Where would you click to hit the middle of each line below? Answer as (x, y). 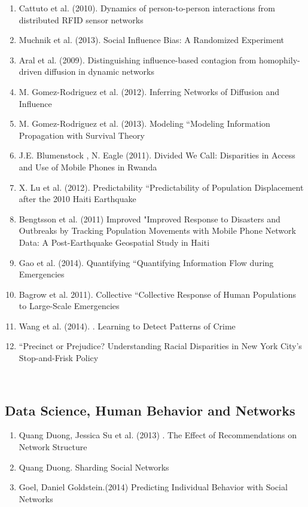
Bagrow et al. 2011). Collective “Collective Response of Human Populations (157, 294)
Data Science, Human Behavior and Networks (150, 410)
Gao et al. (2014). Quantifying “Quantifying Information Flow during (146, 262)
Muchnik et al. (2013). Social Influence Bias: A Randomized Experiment (152, 40)
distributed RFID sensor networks (81, 19)
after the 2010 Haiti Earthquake (77, 199)
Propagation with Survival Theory (82, 135)
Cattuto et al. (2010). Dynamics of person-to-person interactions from (147, 8)
